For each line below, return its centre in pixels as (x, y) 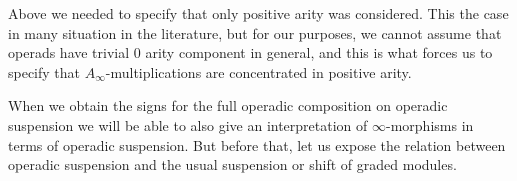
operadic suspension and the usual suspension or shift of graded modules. (232, 164)
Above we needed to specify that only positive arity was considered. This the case (258, 13)
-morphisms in (430, 124)
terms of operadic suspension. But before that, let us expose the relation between (257, 144)
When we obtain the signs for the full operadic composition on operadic (228, 105)
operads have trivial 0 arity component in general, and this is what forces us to (250, 52)
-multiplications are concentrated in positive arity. (258, 71)
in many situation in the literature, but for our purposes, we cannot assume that (255, 32)
